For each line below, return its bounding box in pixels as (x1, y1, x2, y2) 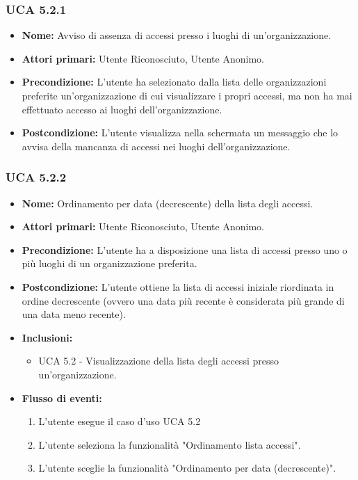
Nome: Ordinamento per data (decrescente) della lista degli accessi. (22, 195, 314, 210)
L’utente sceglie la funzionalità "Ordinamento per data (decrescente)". (38, 461, 336, 475)
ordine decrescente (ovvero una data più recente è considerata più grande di (22, 293, 345, 307)
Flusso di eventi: (22, 390, 102, 405)
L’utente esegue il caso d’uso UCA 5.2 (38, 414, 201, 429)
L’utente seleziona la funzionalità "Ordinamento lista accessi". (38, 437, 301, 451)
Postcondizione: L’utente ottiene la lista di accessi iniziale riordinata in (22, 279, 334, 294)
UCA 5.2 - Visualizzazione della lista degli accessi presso (38, 353, 279, 368)
